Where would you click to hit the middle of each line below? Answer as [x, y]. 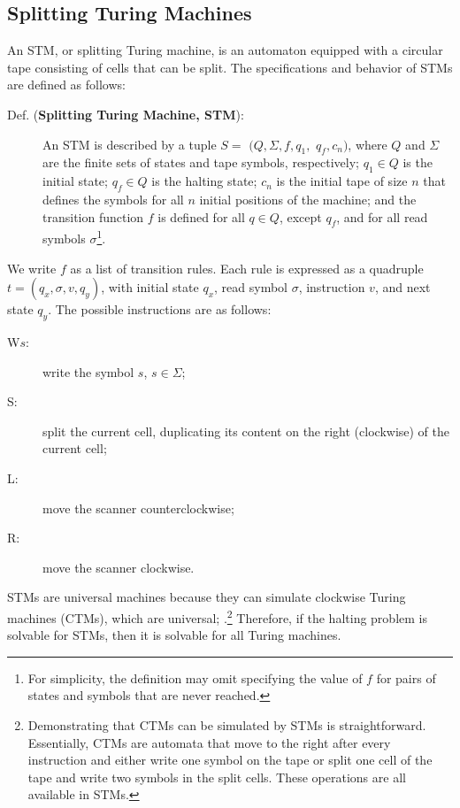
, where [368, 144]
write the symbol [88, 371]
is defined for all [201, 216]
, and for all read [382, 216]
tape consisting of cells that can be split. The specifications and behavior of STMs [230, 67]
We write [32, 268]
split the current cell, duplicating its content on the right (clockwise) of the [246, 431]
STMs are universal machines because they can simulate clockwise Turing [207, 597]
